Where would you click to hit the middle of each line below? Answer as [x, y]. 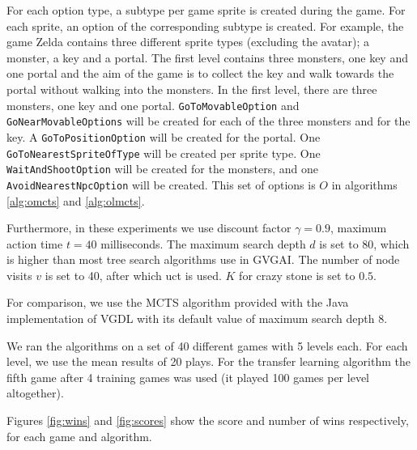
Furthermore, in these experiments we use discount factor [149, 228]
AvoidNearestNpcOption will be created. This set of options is [161, 184]
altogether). [35, 393]
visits [19, 275]
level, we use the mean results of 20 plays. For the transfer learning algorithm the [208, 361]
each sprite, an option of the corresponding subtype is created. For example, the [205, 25]
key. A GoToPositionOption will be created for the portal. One [164, 136]
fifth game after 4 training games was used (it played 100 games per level [188, 377]
